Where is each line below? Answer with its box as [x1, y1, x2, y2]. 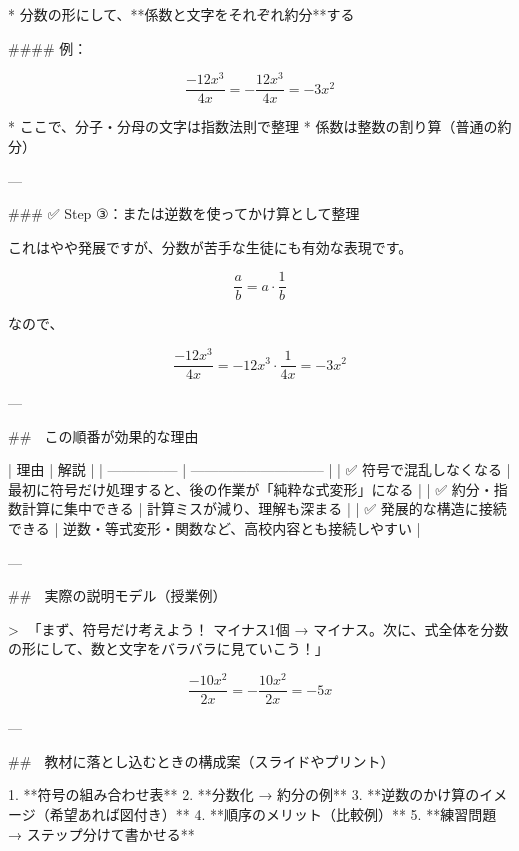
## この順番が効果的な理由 [8, 425, 199, 446]
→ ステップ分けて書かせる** [8, 823, 195, 844]
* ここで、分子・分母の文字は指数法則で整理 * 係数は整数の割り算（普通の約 [8, 116, 512, 137]
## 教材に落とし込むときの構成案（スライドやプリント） [8, 750, 395, 771]
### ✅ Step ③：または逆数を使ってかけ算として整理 [8, 203, 360, 224]
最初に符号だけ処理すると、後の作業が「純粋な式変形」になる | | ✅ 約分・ [8, 478, 494, 499]
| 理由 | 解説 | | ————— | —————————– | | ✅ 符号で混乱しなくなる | [8, 459, 511, 480]
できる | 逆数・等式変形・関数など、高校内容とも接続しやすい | [8, 518, 421, 539]
